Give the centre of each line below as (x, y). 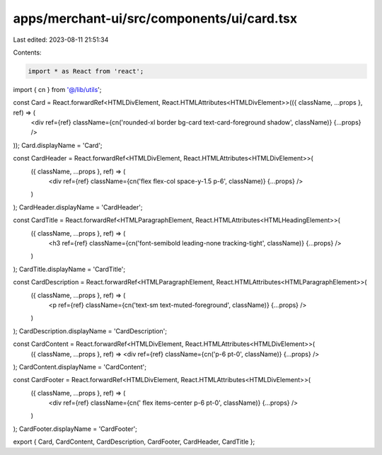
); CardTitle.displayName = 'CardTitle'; (69, 269)
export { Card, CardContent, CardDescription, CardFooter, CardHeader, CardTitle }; (134, 442)
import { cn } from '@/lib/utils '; (57, 89)
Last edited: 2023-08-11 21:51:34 (61, 40)
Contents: (27, 52)
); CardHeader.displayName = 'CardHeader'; (78, 207)
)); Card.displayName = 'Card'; (58, 145)
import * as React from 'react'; (86, 71)
